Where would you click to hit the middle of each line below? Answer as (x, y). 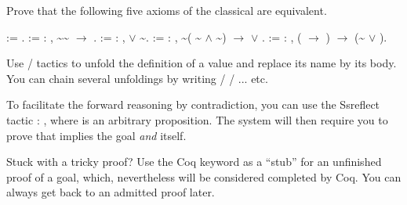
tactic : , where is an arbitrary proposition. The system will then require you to (197, 119)
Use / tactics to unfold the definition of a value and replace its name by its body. (202, 63)
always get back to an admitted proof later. (111, 192)
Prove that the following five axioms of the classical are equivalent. (167, 10)
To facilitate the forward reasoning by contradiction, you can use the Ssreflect (193, 104)
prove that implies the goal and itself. (96, 135)
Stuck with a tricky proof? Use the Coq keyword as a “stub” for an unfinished (194, 162)
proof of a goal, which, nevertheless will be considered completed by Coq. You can (204, 176)
